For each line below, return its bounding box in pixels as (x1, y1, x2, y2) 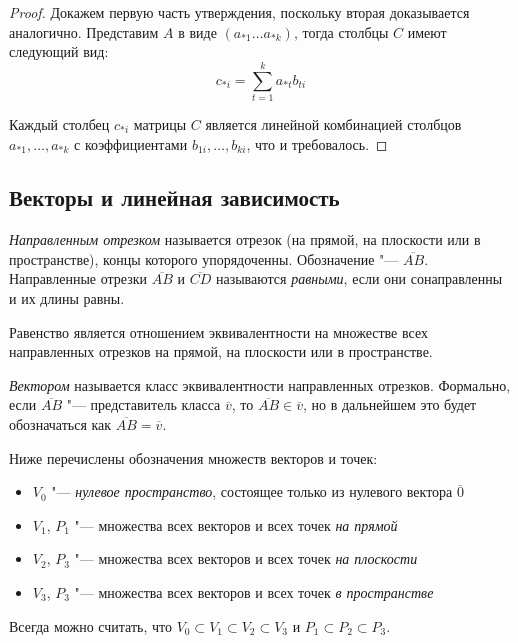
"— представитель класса (66, 394, 221, 415)
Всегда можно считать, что (9, 615, 172, 636)
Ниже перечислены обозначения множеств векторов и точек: (9, 447, 378, 468)
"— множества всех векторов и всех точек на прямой (74, 514, 398, 535)
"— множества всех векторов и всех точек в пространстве (74, 582, 434, 603)
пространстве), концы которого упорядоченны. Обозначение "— (9, 248, 399, 269)
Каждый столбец (9, 113, 110, 134)
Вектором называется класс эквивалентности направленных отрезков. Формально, (9, 374, 511, 395)
